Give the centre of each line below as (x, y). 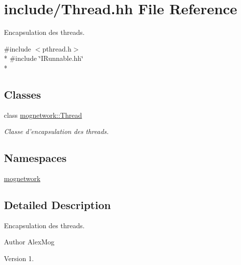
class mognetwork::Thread (43, 115)
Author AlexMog (29, 242)
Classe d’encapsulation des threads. (56, 131)
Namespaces (35, 158)
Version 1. (19, 258)
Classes (23, 94)
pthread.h (57, 48)
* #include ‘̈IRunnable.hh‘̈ (44, 58)
